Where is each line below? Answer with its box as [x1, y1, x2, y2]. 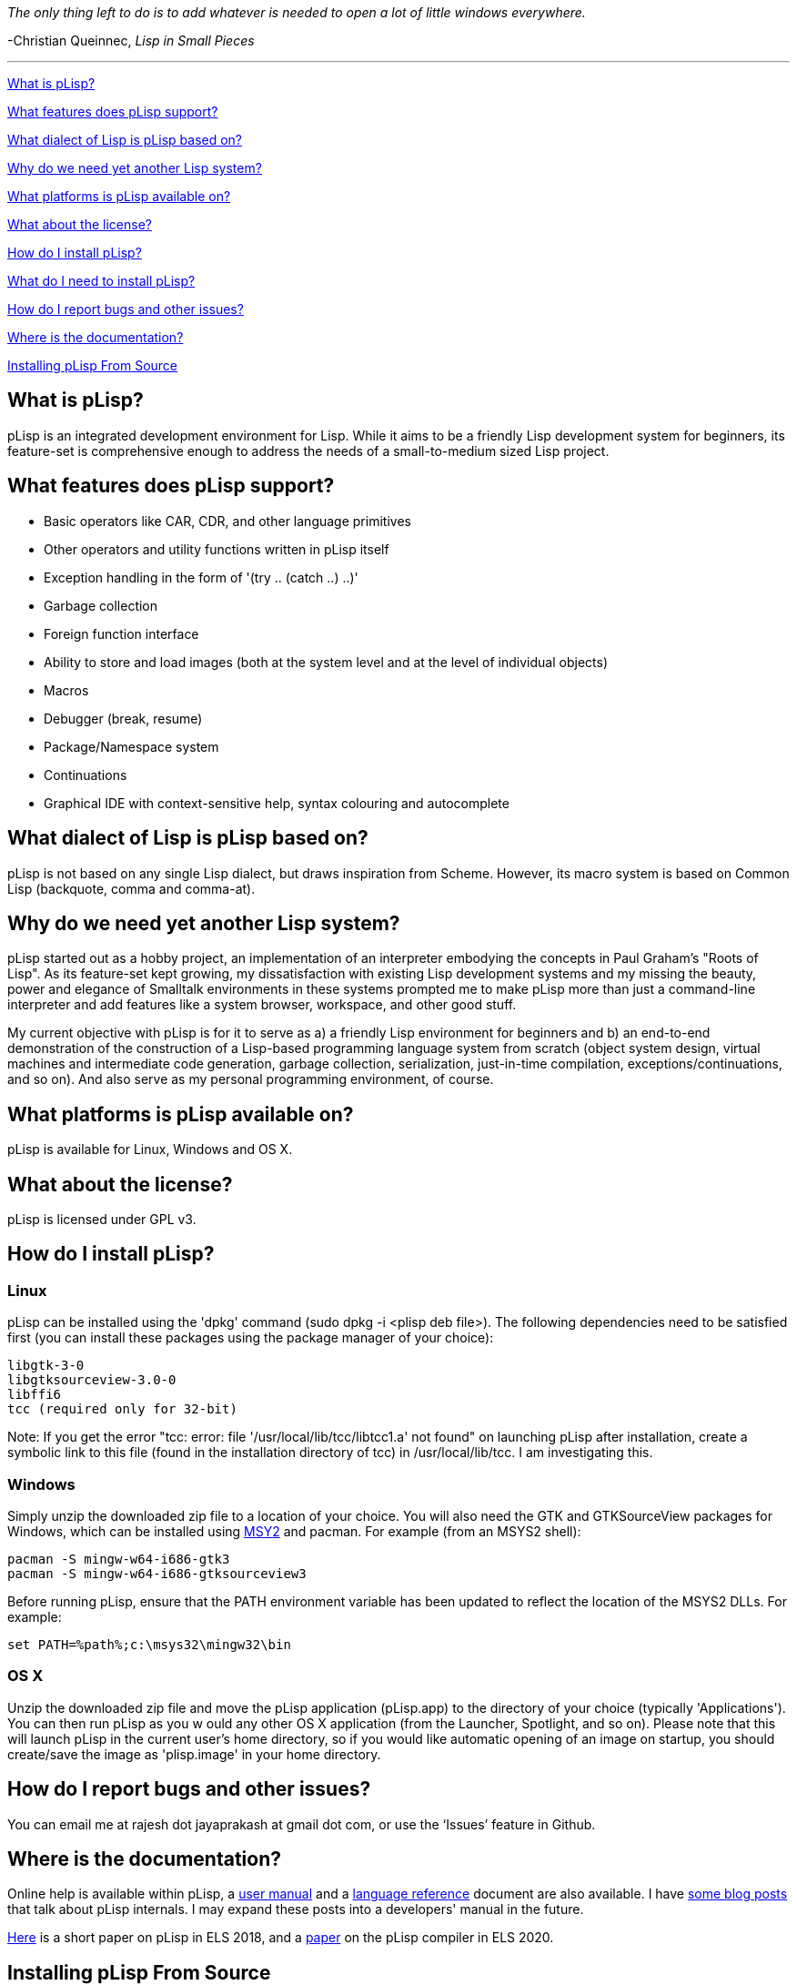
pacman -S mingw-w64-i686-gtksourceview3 [7, 1566, 307, 1582]
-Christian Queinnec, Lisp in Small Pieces [7, 33, 255, 48]
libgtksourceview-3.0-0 [7, 1372, 177, 1388]
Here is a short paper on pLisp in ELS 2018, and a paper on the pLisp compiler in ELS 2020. [7, 1929, 554, 1946]
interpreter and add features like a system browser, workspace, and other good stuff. [7, 997, 517, 1013]
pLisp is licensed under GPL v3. [7, 1211, 197, 1228]
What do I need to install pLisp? [7, 273, 196, 289]
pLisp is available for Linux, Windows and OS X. [7, 1141, 293, 1158]
